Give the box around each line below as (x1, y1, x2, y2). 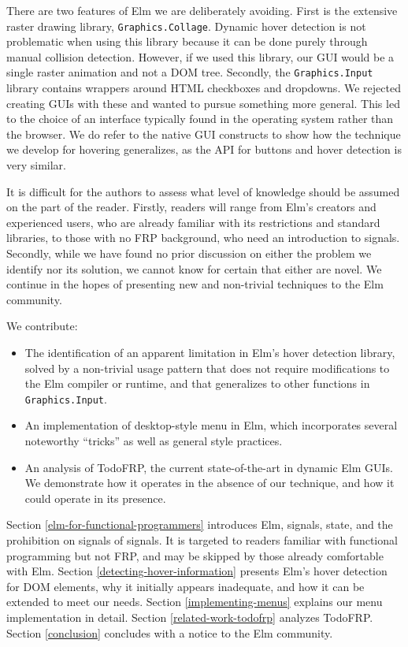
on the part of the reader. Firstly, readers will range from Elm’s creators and (6, 199, 376, 215)
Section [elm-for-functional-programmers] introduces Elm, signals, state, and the (6, 516, 393, 533)
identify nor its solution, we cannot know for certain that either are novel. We (6, 260, 382, 277)
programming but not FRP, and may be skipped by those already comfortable (6, 547, 384, 563)
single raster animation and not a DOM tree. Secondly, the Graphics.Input (6, 64, 373, 80)
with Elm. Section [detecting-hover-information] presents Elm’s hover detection (6, 563, 388, 579)
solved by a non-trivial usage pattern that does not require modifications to (24, 359, 390, 376)
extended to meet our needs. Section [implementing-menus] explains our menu (6, 593, 383, 610)
